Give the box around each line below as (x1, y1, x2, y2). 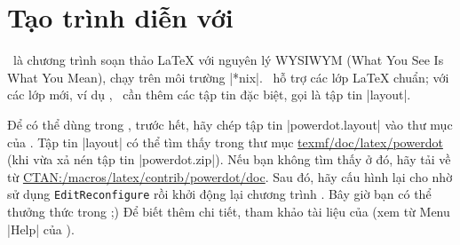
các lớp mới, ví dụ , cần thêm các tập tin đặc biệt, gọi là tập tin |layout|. (7, 85, 411, 104)
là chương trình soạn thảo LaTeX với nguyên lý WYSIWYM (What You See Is (12, 51, 444, 69)
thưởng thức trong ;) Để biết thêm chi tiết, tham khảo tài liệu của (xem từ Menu (7, 202, 450, 220)
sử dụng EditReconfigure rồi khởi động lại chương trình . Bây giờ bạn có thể (7, 185, 432, 203)
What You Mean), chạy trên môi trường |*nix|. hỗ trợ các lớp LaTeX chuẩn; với (7, 67, 449, 86)
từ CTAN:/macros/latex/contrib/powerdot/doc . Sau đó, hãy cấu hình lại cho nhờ (7, 167, 453, 186)
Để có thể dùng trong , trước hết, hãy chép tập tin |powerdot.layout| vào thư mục (7, 115, 453, 133)
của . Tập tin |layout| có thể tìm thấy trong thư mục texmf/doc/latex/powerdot (7, 132, 443, 151)
